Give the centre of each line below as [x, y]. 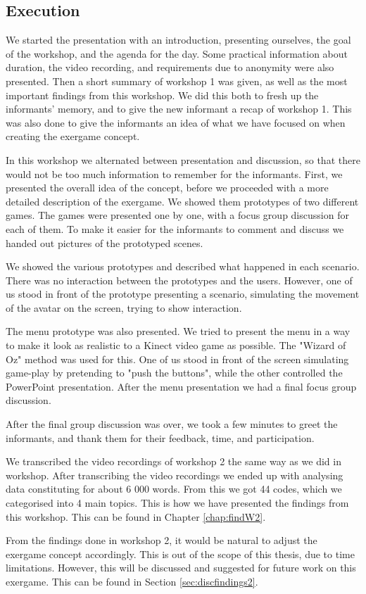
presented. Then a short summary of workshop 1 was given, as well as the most [177, 81]
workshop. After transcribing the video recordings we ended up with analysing [175, 475]
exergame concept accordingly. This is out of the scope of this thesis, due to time [180, 554]
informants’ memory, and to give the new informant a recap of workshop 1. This [179, 109]
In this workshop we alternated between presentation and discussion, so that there [183, 159]
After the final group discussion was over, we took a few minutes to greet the [172, 424]
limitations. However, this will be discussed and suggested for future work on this [181, 568]
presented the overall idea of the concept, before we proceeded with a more [167, 188]
